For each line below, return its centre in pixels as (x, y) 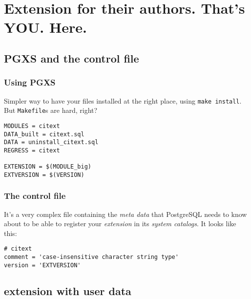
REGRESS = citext (32, 150)
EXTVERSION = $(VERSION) (44, 175)
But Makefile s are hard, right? (51, 110)
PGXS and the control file (72, 58)
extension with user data (68, 290)
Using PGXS (30, 82)
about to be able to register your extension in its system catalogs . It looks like (120, 224)
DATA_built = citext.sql (44, 134)
